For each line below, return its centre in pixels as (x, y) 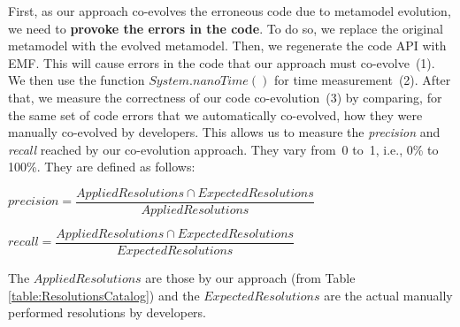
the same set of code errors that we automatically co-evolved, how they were (215, 114)
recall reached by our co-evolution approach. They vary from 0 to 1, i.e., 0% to (223, 149)
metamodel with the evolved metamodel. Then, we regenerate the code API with (227, 46)
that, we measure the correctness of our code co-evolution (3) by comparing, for (225, 97)
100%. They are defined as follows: (102, 167)
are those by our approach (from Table (250, 278)
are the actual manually (388, 295)
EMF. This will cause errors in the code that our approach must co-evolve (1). (222, 62)
